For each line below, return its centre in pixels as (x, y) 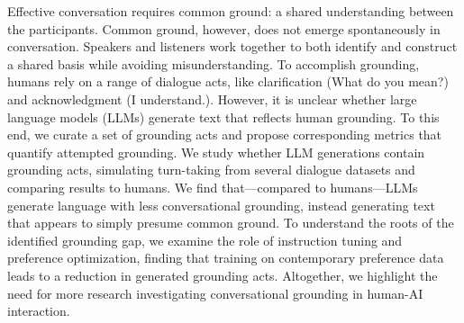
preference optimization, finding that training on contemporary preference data (226, 258)
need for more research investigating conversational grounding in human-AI (215, 293)
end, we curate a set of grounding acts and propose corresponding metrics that (225, 135)
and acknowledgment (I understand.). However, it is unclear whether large (212, 99)
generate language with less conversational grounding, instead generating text (221, 205)
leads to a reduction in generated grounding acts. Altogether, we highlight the (223, 275)
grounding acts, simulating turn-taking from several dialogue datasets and (211, 170)
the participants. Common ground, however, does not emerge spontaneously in (224, 28)
